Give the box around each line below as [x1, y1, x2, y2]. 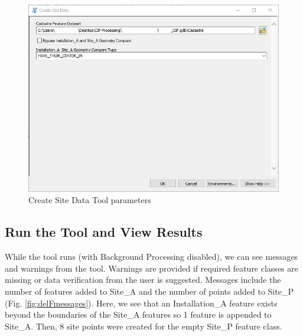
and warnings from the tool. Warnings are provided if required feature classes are [5, 262, 298, 274]
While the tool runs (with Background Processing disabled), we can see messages [5, 250, 298, 263]
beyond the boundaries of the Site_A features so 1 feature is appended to [5, 308, 272, 321]
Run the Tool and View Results [5, 223, 203, 241]
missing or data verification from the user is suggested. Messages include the [5, 273, 281, 286]
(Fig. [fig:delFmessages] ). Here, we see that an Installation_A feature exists [5, 296, 278, 309]
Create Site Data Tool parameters [28, 194, 151, 206]
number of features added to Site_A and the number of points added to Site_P [5, 285, 294, 297]
